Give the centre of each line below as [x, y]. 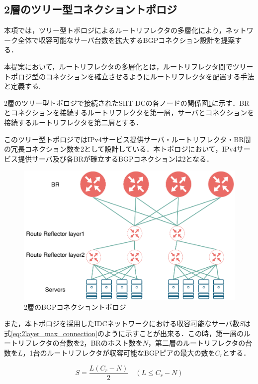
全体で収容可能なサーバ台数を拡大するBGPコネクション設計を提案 [126, 40]
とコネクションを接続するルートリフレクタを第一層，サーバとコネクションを [129, 112]
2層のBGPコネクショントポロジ [75, 306]
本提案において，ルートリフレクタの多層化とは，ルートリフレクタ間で [118, 66]
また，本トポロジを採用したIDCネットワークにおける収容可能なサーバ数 [122, 323]
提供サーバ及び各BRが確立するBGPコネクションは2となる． [116, 158]
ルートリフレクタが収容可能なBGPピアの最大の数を [131, 352]
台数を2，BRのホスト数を [101, 343]
